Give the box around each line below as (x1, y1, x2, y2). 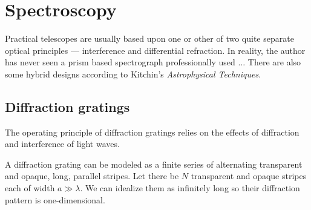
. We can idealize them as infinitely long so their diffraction (80, 182, 300, 194)
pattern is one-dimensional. (5, 193, 105, 206)
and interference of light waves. (5, 137, 120, 150)
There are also (247, 56, 301, 68)
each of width (5, 182, 55, 194)
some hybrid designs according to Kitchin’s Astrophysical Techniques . (5, 67, 261, 80)
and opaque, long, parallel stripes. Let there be (5, 169, 179, 182)
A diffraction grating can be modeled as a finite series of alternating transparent (5, 157, 303, 170)
